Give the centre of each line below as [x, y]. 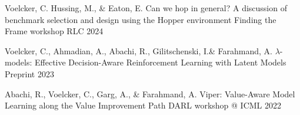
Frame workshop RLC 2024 [54, 31]
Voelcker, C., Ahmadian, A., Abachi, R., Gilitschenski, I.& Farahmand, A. [139, 50]
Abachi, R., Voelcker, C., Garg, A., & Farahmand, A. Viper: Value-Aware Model [150, 93]
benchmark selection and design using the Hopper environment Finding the [141, 19]
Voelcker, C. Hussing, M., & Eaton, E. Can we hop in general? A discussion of [146, 8]
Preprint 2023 [29, 73]
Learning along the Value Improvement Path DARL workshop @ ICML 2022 [143, 105]
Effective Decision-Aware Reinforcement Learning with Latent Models [161, 62]
